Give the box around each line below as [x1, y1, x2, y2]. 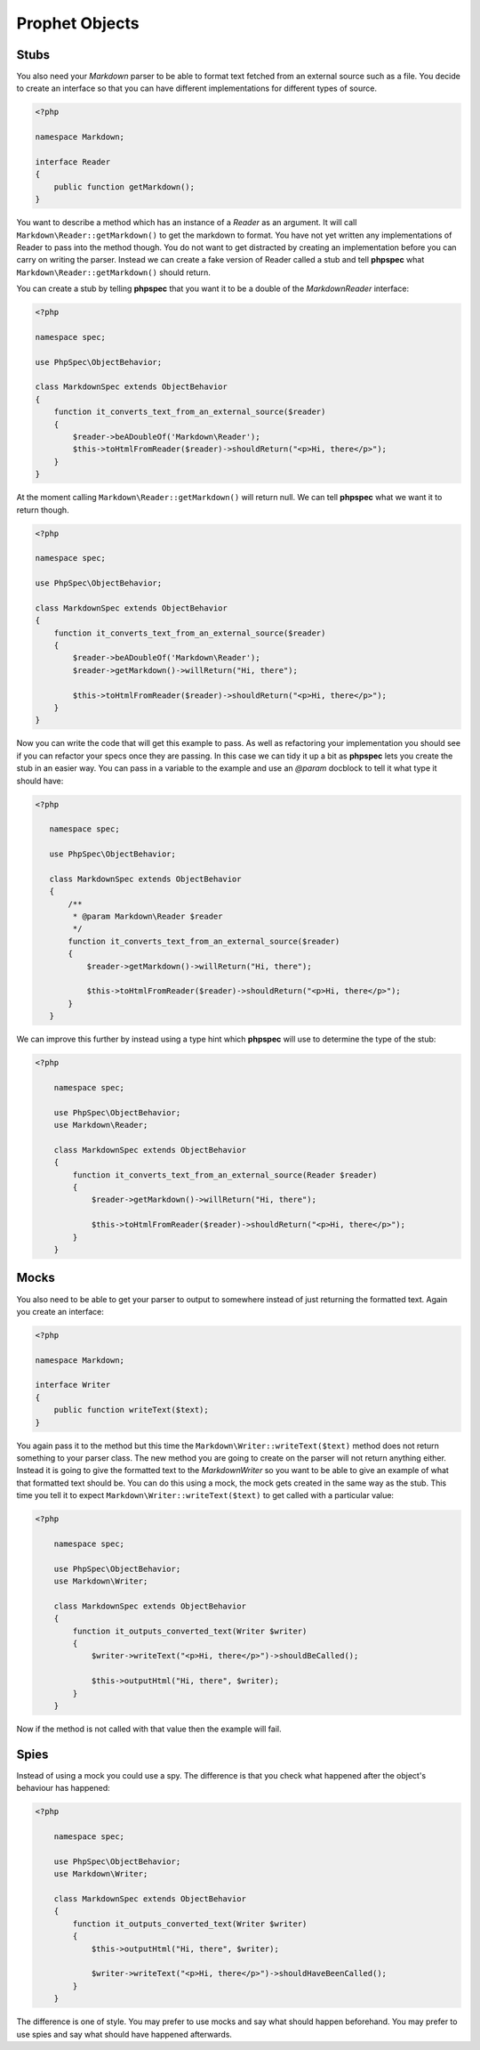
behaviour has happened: [16, 1783, 110, 1794]
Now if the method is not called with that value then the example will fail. [16, 1723, 282, 1734]
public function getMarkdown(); [53, 182, 196, 191]
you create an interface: [16, 1306, 104, 1317]
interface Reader [35, 157, 111, 166]
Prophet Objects [16, 13, 140, 33]
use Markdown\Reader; [53, 1120, 148, 1130]
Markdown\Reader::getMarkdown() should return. [16, 267, 211, 278]
